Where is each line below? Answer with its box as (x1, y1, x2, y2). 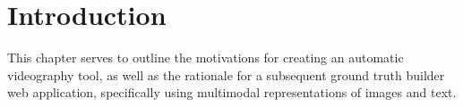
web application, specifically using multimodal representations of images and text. (7, 83, 457, 102)
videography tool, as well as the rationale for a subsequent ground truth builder (7, 65, 445, 84)
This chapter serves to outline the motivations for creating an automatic (7, 48, 404, 67)
